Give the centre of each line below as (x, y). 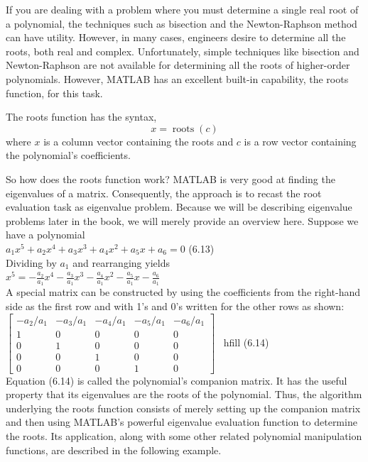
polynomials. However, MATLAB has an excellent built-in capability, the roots (177, 78)
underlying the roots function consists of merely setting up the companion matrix (183, 408)
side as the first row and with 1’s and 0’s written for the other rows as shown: (175, 306)
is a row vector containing (300, 141)
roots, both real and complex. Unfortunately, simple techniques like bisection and (183, 51)
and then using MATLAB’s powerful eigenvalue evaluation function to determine (182, 422)
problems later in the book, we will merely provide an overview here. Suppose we (182, 220)
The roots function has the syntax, (81, 117)
